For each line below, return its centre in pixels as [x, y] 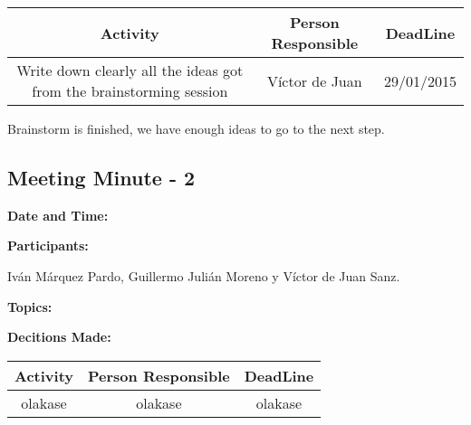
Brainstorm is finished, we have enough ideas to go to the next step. [196, 128]
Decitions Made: [59, 337]
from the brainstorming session [130, 91]
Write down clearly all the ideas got [130, 70]
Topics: [30, 306]
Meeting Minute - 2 [101, 177]
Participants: [48, 246]
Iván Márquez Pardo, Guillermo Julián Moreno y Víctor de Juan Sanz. [204, 275]
